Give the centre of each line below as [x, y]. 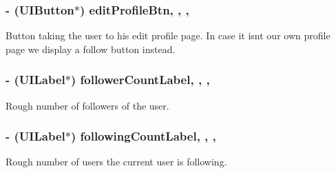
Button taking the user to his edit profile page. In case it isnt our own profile [168, 35]
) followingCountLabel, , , [143, 136]
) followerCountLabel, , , [140, 80]
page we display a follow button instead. [91, 49]
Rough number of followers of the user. [87, 105]
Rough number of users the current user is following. [116, 162]
